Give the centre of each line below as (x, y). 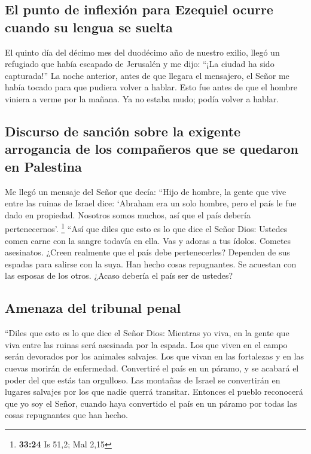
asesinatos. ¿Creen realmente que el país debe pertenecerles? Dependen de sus (147, 252)
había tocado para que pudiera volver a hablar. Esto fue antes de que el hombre (151, 87)
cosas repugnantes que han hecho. (66, 415)
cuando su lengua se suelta (89, 27)
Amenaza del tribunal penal (93, 308)
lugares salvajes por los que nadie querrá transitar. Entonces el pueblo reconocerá (154, 391)
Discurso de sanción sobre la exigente (123, 131)
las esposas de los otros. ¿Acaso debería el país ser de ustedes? (119, 275)
